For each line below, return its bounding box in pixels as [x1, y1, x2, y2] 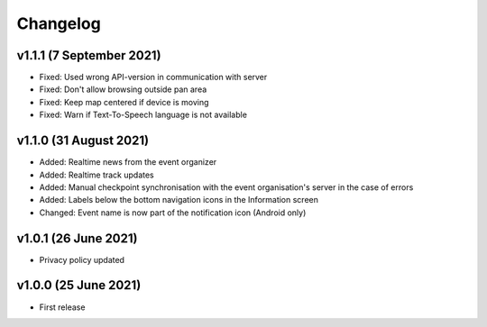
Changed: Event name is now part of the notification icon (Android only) [39, 207, 307, 218]
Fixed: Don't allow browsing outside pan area [39, 84, 207, 95]
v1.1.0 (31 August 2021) [16, 133, 149, 149]
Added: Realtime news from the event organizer [39, 157, 217, 168]
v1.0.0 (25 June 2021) [16, 277, 142, 293]
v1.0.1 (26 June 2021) [16, 231, 138, 246]
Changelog [16, 14, 101, 33]
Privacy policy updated [39, 254, 125, 265]
